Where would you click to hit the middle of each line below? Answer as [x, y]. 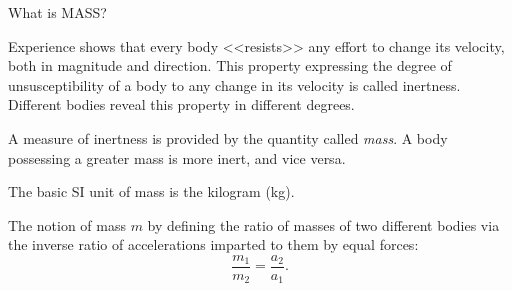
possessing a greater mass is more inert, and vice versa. [177, 157]
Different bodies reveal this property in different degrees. [181, 104]
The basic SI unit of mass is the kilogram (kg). [151, 191]
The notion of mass [67, 224]
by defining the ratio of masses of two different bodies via [323, 224]
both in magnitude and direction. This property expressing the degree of [230, 65]
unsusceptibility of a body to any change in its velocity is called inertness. [234, 84]
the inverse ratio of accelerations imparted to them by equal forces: [213, 244]
